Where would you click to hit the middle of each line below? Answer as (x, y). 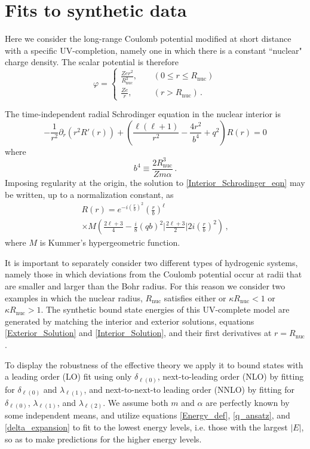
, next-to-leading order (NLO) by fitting (231, 376)
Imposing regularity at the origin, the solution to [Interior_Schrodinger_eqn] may (155, 182)
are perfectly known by (248, 402)
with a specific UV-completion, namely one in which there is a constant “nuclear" (154, 50)
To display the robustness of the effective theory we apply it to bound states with (154, 364)
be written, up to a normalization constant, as (89, 194)
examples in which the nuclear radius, (74, 297)
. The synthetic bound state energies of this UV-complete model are (165, 309)
